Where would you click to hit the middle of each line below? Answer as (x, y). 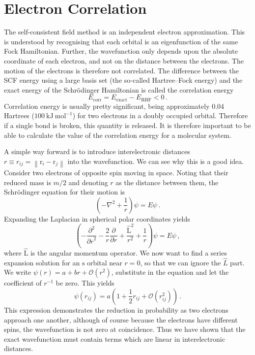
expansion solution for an (42, 262)
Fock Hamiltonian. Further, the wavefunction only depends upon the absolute (121, 51)
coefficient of (23, 283)
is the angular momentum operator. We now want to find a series (128, 252)
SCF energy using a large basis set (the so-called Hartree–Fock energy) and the (123, 80)
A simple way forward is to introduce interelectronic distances (97, 151)
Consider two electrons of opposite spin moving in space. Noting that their (116, 172)
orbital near (105, 262)
